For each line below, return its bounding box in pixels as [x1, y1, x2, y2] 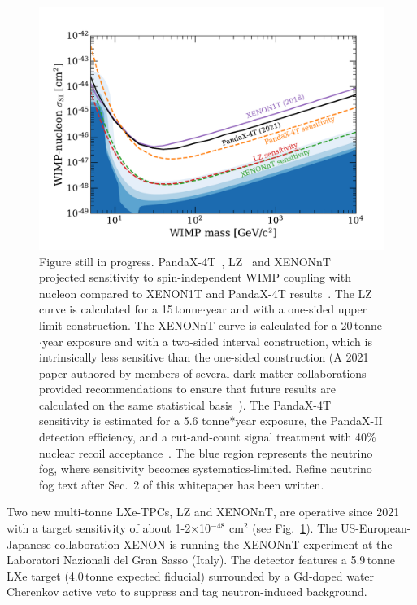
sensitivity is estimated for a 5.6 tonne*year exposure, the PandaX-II [39, 412, 383, 429]
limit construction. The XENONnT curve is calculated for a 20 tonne [39, 316, 383, 333]
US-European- [340, 520, 411, 537]
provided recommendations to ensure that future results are [39, 380, 336, 397]
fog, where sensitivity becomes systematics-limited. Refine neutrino [39, 460, 372, 477]
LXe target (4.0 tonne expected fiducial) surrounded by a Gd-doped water [7, 567, 375, 584]
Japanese [7, 535, 51, 552]
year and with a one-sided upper [206, 300, 367, 318]
